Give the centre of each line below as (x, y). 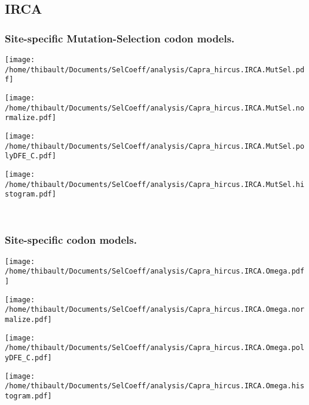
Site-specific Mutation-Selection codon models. (120, 38)
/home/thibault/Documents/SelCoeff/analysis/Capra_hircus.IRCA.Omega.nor (155, 310)
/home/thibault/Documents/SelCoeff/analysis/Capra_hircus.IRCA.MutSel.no (155, 108)
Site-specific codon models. (71, 240)
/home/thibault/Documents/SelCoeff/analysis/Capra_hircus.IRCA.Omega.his (155, 386)
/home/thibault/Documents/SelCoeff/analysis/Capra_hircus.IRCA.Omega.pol (155, 348)
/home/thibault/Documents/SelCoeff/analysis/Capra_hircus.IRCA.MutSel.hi (155, 184)
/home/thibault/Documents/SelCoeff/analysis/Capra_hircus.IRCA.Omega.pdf (155, 271)
